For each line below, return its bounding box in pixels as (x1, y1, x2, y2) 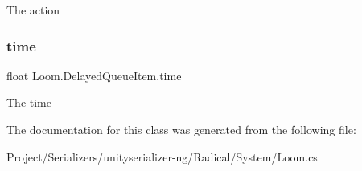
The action (6, 2, 60, 18)
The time (6, 94, 51, 111)
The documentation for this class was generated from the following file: (6, 121, 356, 137)
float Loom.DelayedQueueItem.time (6, 67, 182, 83)
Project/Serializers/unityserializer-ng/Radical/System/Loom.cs (6, 148, 318, 165)
